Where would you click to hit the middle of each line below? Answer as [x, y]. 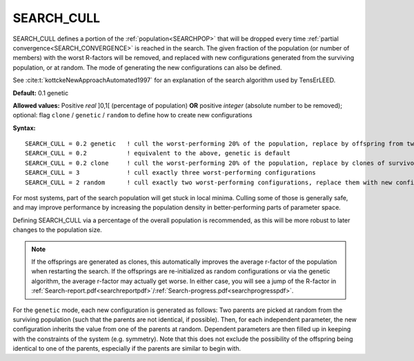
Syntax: [24, 128]
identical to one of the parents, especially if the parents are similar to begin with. [127, 349]
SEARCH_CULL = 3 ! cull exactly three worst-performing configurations [171, 173]
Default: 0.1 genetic [41, 92]
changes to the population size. [58, 230]
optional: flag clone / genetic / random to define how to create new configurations [132, 115]
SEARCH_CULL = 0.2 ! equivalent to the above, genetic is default [158, 153]
